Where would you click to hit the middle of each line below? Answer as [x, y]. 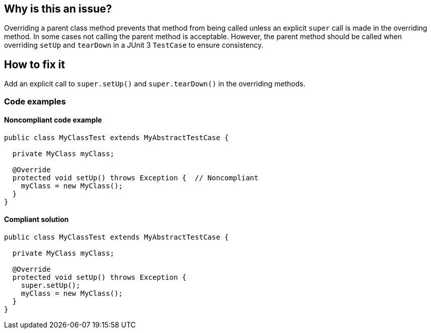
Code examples [35, 101]
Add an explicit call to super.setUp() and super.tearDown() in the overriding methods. [155, 84]
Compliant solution [36, 219]
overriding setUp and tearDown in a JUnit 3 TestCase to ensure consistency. [134, 45]
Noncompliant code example [53, 120]
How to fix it [35, 64]
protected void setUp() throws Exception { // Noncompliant [135, 178]
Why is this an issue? [58, 9]
